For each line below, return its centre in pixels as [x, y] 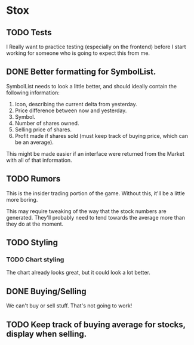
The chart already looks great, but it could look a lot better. [78, 273]
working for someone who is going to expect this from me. [78, 53]
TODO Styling [32, 243]
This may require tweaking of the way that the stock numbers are [86, 211]
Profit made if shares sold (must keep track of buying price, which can [101, 135]
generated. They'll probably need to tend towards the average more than [96, 217]
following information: [33, 93]
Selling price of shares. [43, 130]
